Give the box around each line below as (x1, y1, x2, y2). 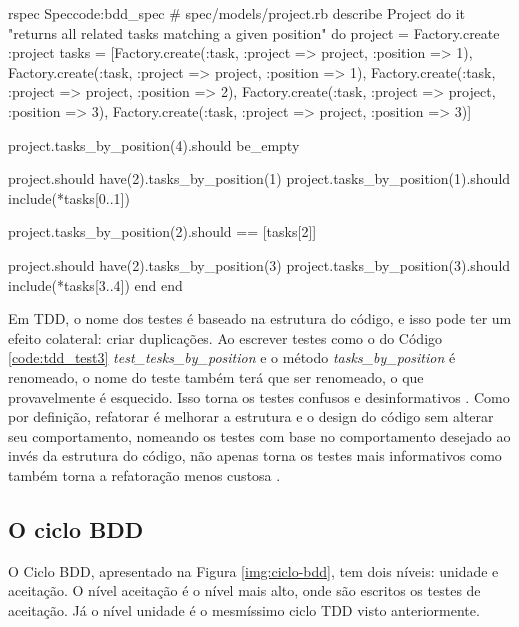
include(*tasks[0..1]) (8, 187, 130, 208)
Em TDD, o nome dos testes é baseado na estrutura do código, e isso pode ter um (8, 308, 512, 329)
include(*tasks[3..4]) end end (8, 274, 183, 295)
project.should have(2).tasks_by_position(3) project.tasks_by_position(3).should (8, 254, 511, 275)
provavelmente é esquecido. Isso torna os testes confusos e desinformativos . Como (8, 386, 510, 407)
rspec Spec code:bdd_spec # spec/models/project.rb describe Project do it (8, 3, 465, 23)
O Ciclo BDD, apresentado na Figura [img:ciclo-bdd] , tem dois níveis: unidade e (8, 560, 499, 581)
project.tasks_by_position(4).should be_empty (8, 134, 300, 155)
